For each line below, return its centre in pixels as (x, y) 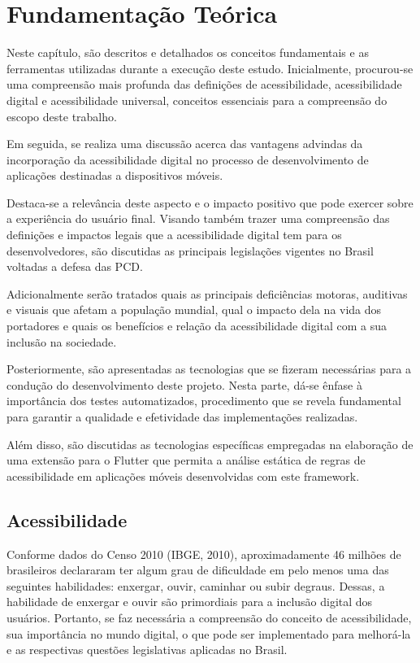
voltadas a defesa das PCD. (75, 266)
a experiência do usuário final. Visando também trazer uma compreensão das (198, 218)
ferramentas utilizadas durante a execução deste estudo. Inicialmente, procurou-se (210, 68)
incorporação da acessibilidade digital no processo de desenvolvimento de (188, 159)
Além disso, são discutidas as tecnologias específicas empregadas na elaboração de (210, 444)
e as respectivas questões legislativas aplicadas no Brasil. (147, 650)
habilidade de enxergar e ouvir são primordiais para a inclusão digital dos (190, 602)
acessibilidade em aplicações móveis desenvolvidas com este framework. (183, 475)
